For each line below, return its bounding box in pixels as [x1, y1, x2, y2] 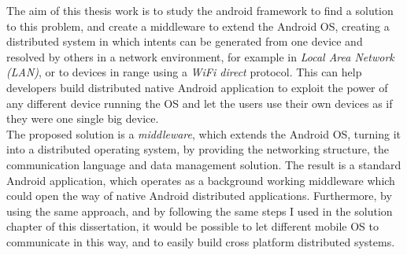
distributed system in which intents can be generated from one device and [6, 33, 363, 50]
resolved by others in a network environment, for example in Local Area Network [6, 48, 394, 65]
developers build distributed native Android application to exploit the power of [6, 79, 388, 95]
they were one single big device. [6, 110, 159, 127]
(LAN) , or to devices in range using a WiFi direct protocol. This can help [6, 64, 362, 80]
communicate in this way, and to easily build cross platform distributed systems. [6, 233, 395, 249]
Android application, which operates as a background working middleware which [6, 172, 395, 188]
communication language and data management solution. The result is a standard [6, 156, 401, 172]
